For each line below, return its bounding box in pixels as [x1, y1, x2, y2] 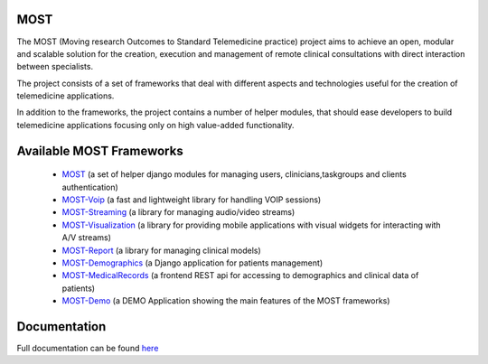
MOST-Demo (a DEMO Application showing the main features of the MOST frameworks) [61, 295, 390, 306]
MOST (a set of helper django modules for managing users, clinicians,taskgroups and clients [61, 169, 407, 180]
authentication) [61, 182, 119, 192]
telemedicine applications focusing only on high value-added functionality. [16, 119, 295, 130]
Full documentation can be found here [16, 343, 159, 354]
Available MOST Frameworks [16, 143, 184, 158]
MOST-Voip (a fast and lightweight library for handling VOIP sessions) [61, 194, 322, 205]
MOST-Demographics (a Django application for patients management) [61, 257, 324, 268]
